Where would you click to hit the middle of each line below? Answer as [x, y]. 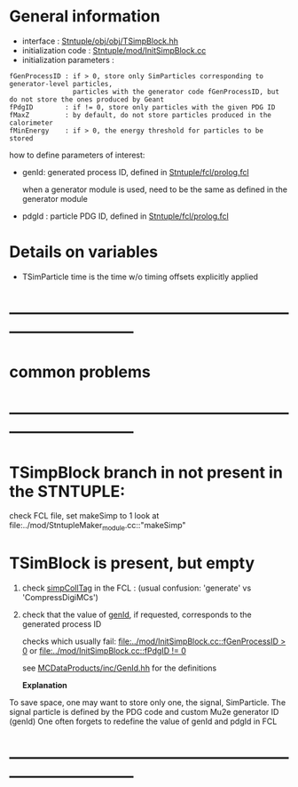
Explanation [45, 686]
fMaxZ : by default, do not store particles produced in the [141, 115]
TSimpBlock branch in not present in [146, 472]
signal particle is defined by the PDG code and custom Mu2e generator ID [144, 712]
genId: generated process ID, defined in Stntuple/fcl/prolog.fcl [136, 172]
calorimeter [31, 123]
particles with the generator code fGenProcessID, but [176, 92]
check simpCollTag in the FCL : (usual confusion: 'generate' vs [137, 588]
